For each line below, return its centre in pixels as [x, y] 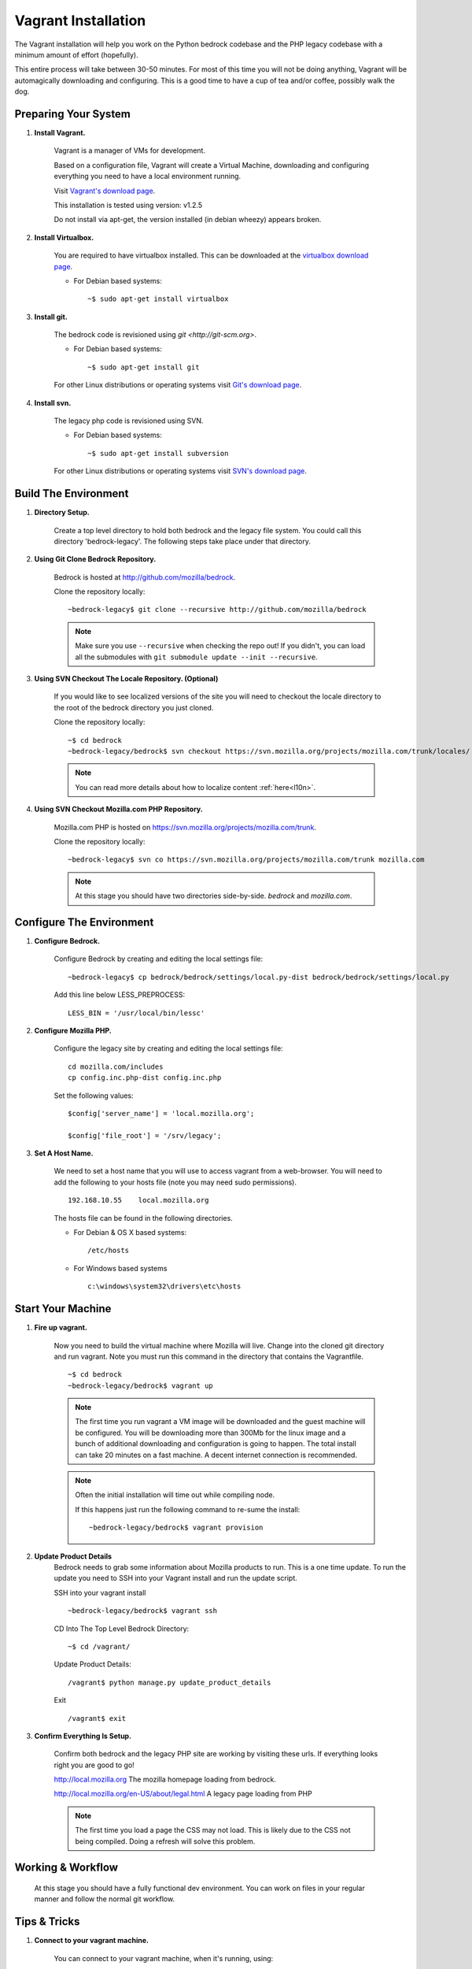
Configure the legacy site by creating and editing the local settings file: [168, 1048]
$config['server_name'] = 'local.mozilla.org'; [161, 1113]
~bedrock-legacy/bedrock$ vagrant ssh [143, 1611]
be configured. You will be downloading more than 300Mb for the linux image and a [210, 1433]
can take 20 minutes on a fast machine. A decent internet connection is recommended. [216, 1455]
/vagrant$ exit [97, 1718]
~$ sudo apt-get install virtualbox [158, 299]
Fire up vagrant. [61, 1328]
